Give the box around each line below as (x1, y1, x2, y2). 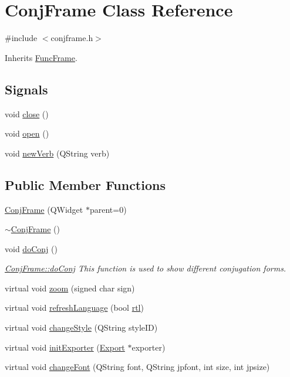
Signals (5, 80, 48, 98)
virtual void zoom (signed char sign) (5, 281, 135, 294)
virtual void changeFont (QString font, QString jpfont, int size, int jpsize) (5, 361, 270, 373)
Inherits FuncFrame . (5, 51, 77, 63)
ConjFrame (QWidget (5, 203, 83, 215)
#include (5, 32, 38, 44)
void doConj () (5, 242, 58, 254)
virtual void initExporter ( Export (5, 341, 125, 353)
